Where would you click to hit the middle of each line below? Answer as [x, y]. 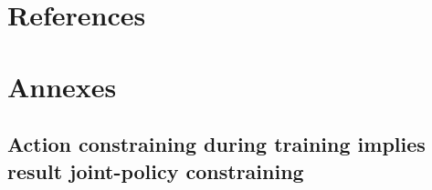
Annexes [62, 86]
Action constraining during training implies [216, 144]
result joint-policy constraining [156, 170]
